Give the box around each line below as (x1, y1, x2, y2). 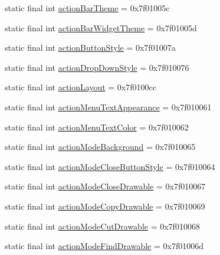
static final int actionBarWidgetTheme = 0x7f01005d (5, 21, 197, 34)
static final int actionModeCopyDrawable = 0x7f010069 (5, 200, 205, 212)
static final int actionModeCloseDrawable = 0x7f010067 (5, 180, 206, 192)
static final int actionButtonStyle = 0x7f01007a (5, 41, 176, 54)
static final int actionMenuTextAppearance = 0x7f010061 (5, 100, 212, 113)
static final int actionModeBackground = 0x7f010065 (5, 140, 196, 153)
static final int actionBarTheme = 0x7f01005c (5, 2, 170, 14)
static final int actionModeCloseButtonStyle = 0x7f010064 (5, 160, 215, 172)
